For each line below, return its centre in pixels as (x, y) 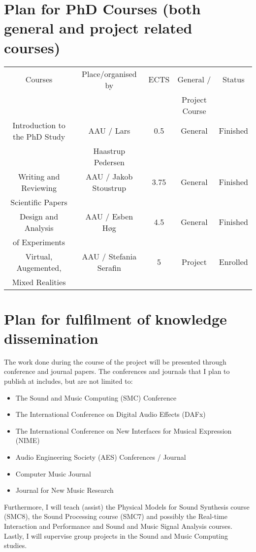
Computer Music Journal (53, 473)
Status (233, 79)
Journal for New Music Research (64, 490)
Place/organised (109, 74)
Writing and (39, 176)
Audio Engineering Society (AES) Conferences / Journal (101, 457)
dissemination (51, 338)
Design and (39, 216)
